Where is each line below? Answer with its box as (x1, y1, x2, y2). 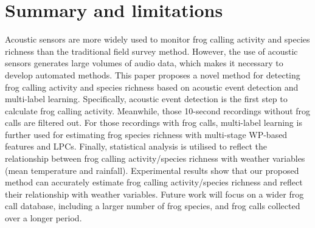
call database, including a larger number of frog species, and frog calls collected (5, 199, 300, 212)
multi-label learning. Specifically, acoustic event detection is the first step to (5, 92, 288, 105)
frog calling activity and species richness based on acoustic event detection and (5, 80, 299, 93)
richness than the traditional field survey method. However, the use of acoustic (5, 44, 298, 57)
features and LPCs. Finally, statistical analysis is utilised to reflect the (5, 140, 268, 153)
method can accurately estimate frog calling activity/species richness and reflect (5, 176, 303, 188)
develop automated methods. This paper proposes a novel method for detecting (5, 68, 300, 81)
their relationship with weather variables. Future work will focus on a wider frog (5, 187, 304, 200)
